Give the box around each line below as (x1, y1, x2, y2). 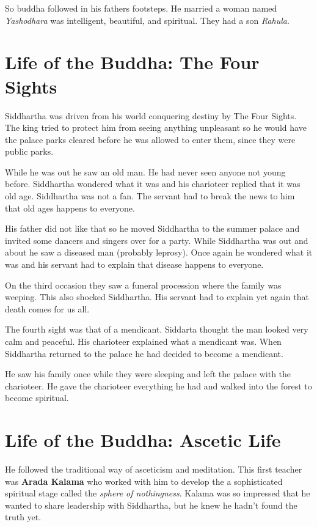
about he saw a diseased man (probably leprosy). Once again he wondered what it (5, 246, 313, 259)
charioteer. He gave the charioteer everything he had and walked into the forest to (5, 379, 312, 392)
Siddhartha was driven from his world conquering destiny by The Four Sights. (5, 109, 297, 122)
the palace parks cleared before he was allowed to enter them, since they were (5, 133, 296, 146)
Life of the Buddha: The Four (5, 50, 260, 75)
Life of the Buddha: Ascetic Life (5, 427, 281, 452)
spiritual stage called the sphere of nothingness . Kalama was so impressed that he (5, 487, 310, 499)
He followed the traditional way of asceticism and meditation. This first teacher (5, 463, 302, 476)
